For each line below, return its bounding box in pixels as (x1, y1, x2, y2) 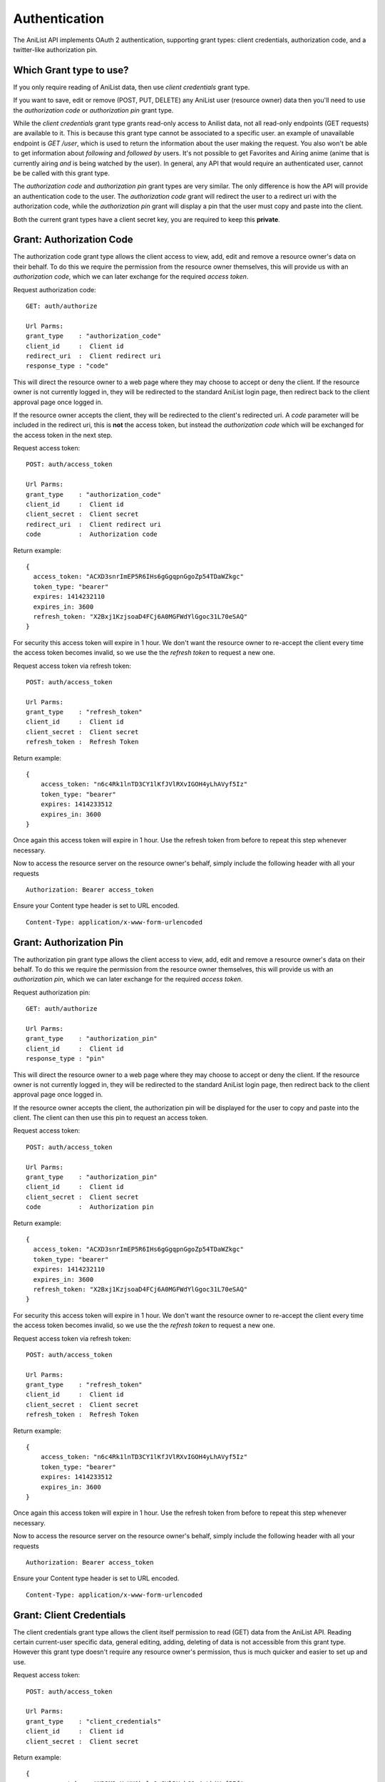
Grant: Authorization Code (13, 234, 133, 246)
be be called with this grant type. (13, 168, 111, 177)
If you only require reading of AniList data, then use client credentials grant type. (13, 83, 250, 91)
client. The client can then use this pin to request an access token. (13, 1113, 208, 1122)
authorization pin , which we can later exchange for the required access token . (13, 975, 243, 984)
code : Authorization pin (26, 1203, 154, 1211)
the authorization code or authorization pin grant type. (13, 105, 174, 114)
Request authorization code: (13, 285, 96, 294)
